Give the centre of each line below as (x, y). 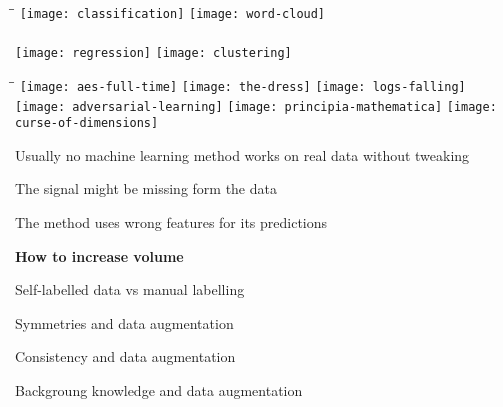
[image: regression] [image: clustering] (153, 53)
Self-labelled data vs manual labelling (130, 289)
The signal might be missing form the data (146, 188)
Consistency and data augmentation (125, 356)
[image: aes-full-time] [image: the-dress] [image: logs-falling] (242, 86)
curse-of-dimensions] (87, 123)
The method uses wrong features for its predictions (171, 222)
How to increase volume (99, 255)
